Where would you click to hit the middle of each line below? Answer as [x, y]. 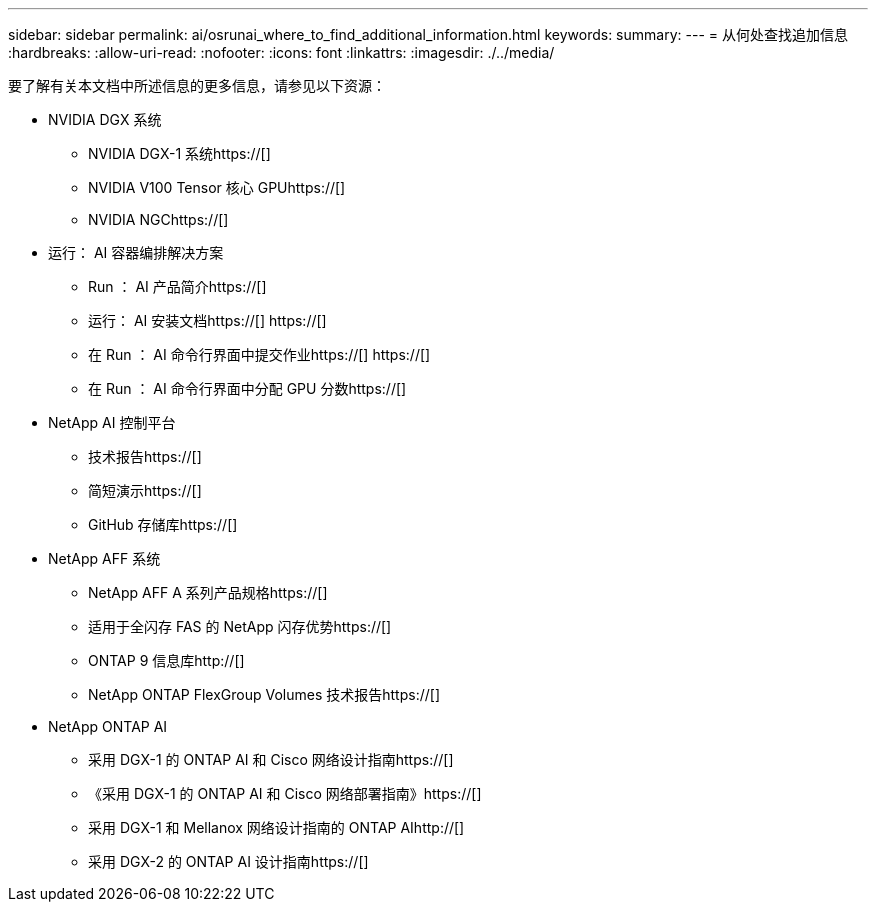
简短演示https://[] [145, 490]
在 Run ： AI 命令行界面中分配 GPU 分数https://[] [247, 388]
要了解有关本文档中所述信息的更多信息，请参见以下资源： [197, 85]
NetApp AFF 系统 [104, 558]
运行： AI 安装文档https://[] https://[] [207, 320]
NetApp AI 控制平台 [112, 422]
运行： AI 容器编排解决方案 [136, 252]
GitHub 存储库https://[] [163, 524]
